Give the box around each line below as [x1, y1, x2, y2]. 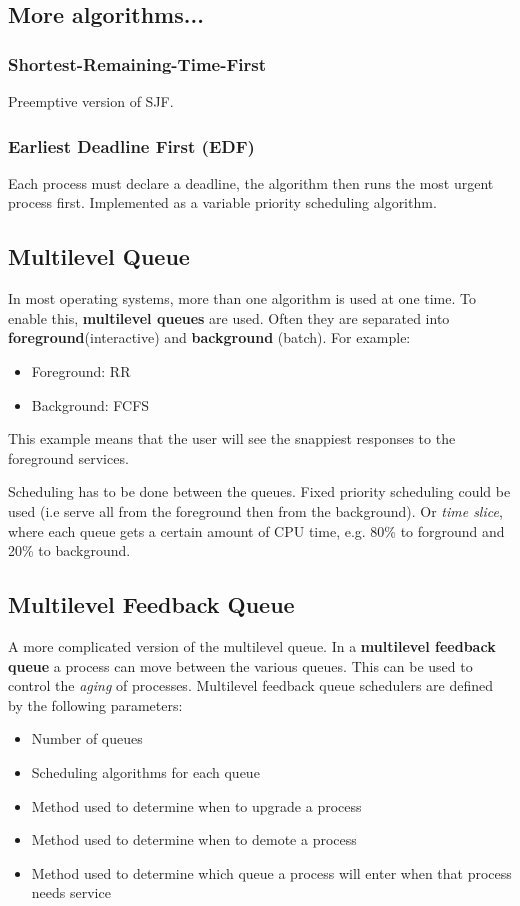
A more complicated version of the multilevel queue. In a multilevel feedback [8, 635, 496, 656]
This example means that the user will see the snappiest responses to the [8, 428, 456, 449]
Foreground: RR [31, 360, 131, 381]
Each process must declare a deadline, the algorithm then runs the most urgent [8, 172, 494, 193]
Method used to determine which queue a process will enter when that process [31, 862, 512, 883]
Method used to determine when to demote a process [31, 829, 357, 850]
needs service [31, 882, 111, 903]
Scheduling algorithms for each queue [31, 761, 260, 782]
